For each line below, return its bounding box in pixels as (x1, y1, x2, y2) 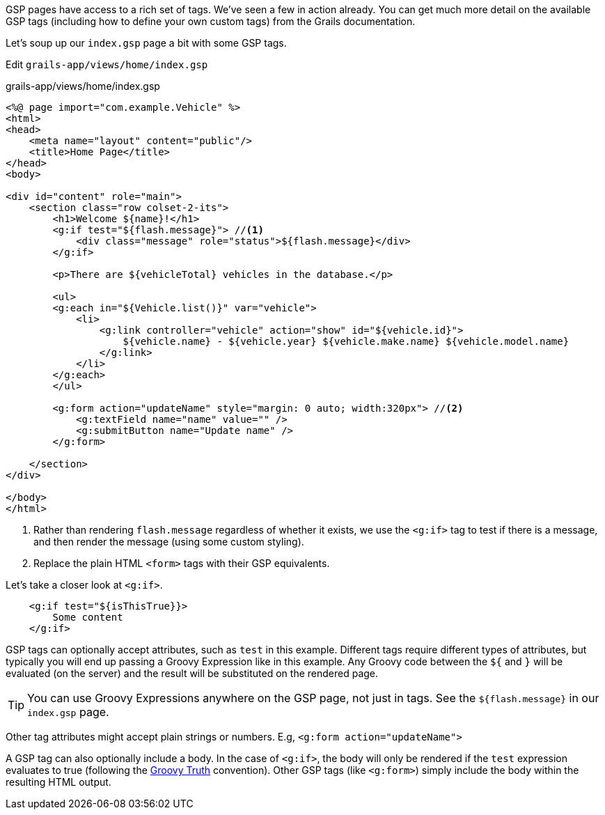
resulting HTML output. (6, 776, 111, 788)
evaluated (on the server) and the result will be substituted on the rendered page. (6, 667, 379, 679)
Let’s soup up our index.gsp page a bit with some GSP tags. (6, 37, 287, 49)
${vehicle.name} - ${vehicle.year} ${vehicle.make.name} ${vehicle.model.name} (123, 336, 569, 347)
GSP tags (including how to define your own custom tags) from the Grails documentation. (6, 15, 416, 27)
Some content (52, 612, 123, 623)
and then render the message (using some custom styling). (33, 536, 304, 548)
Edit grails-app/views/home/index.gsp (6, 59, 208, 70)
